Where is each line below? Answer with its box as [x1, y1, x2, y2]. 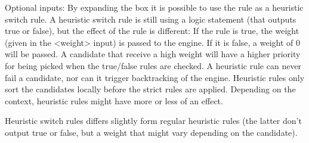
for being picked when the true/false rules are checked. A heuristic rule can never [5, 59, 302, 71]
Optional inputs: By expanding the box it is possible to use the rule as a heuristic [5, 1, 304, 13]
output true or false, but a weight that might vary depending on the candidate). [5, 126, 298, 138]
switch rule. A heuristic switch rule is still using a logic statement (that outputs [5, 13, 296, 25]
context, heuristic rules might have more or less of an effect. [5, 94, 223, 107]
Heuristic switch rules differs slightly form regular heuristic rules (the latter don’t [5, 114, 302, 127]
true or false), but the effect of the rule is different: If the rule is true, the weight [5, 24, 299, 37]
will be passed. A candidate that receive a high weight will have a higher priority [5, 48, 301, 60]
